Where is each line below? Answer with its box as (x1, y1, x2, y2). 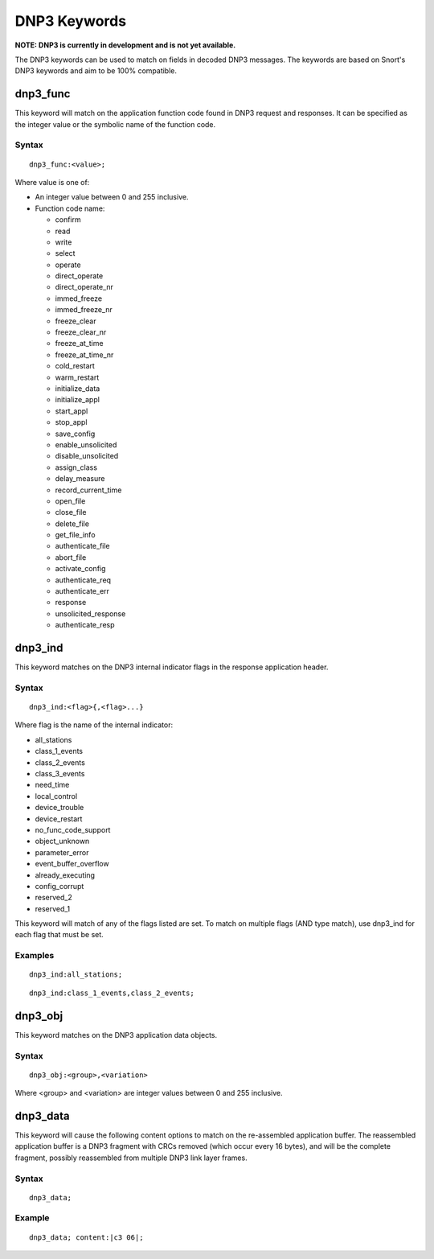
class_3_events (35, 769, 85, 779)
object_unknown (35, 837, 90, 846)
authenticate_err (55, 586, 110, 596)
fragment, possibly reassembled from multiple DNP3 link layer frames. (14, 1153, 248, 1162)
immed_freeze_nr (55, 305, 113, 315)
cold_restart (55, 361, 96, 371)
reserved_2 (35, 893, 72, 903)
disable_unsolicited (55, 451, 119, 461)
